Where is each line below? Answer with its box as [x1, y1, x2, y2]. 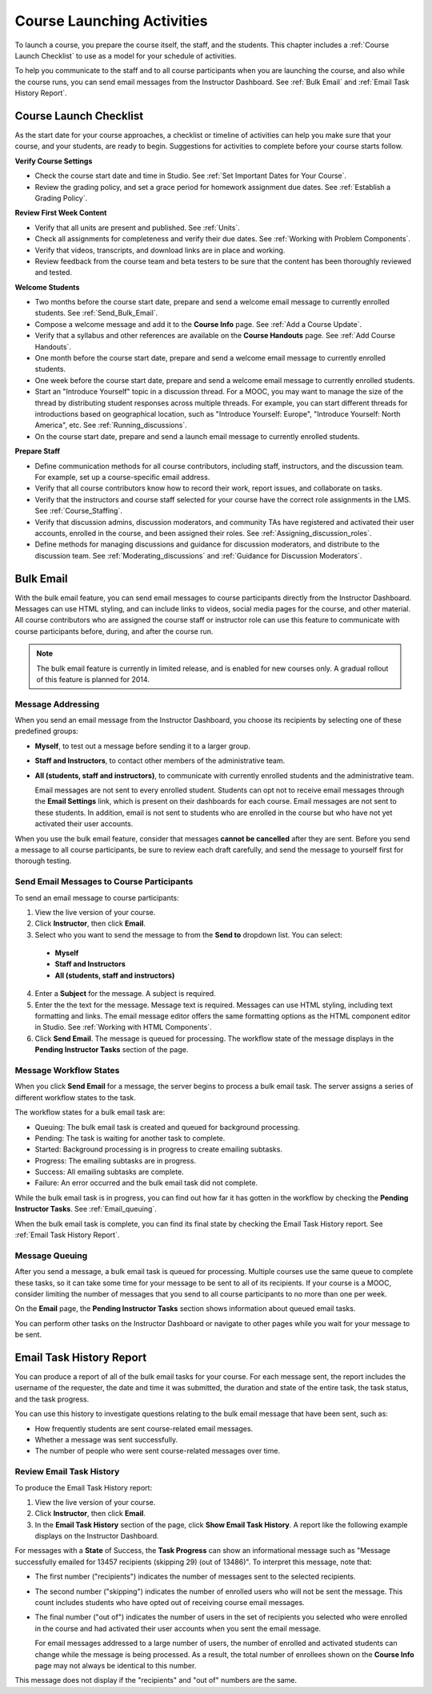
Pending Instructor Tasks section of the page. [34, 1045, 189, 1055]
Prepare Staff [14, 446, 60, 456]
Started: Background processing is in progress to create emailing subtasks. [34, 1144, 283, 1154]
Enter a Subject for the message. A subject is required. [34, 989, 216, 998]
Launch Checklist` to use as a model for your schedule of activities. [14, 50, 237, 60]
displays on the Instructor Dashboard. [34, 1531, 159, 1541]
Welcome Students [14, 282, 80, 292]
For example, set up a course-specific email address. [34, 472, 210, 482]
